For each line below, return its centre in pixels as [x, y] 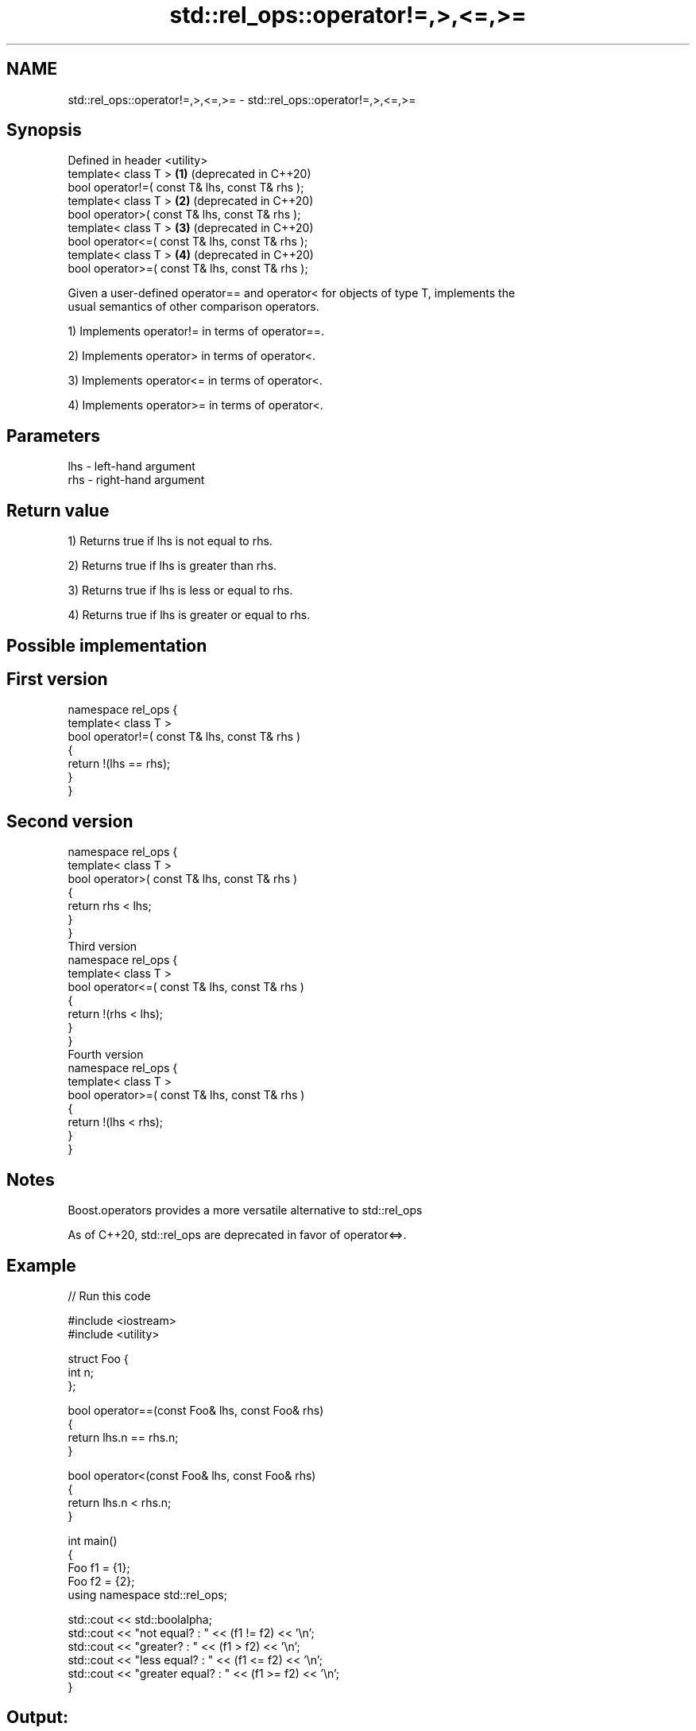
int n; [81, 1372]
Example [41, 1265]
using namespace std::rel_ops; [147, 1594]
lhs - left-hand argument [131, 467]
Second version [70, 821]
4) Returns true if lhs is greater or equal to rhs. [189, 615]
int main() [93, 1540]
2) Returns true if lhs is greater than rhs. [172, 566]
